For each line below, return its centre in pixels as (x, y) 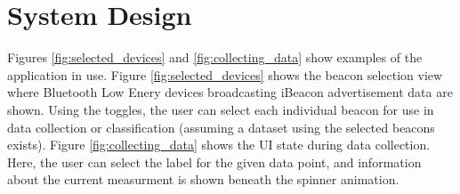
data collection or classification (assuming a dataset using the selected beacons (221, 127)
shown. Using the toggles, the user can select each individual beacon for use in (221, 109)
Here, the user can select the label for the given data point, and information (214, 162)
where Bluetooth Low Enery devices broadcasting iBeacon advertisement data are (230, 92)
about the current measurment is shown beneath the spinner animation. (203, 179)
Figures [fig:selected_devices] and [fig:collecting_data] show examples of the (215, 57)
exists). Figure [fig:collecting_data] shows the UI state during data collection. (219, 145)
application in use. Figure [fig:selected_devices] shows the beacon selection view (225, 74)
